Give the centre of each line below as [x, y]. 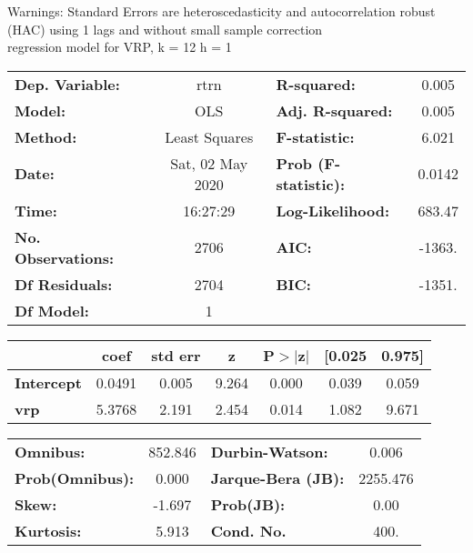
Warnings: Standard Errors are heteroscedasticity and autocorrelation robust [221, 11]
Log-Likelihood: [333, 210]
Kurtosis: [48, 530]
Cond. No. [248, 530]
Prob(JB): [248, 504]
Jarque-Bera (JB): [277, 478]
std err [176, 355]
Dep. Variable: [67, 84]
